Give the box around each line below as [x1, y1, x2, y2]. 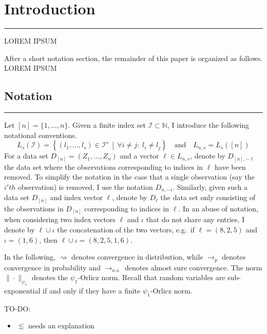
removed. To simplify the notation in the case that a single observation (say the [4, 171, 255, 182]
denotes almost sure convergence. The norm [125, 262, 262, 272]
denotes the [31, 272, 68, 283]
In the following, [4, 251, 55, 262]
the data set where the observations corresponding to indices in [4, 161, 203, 172]
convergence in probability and [4, 262, 101, 272]
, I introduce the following [167, 120, 250, 130]
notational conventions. [4, 129, 77, 140]
